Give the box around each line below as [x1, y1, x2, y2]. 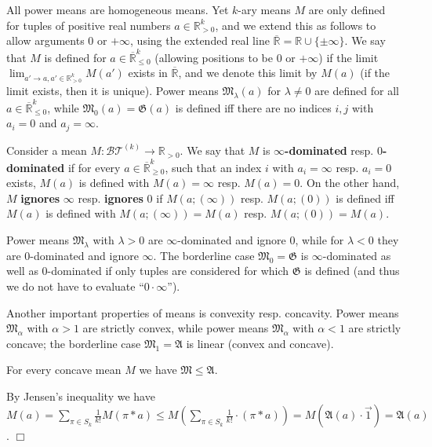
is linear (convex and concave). [186, 335, 334, 351]
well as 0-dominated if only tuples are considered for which [6, 262, 289, 279]
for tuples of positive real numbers [6, 16, 171, 33]
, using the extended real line [130, 32, 270, 49]
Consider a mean [6, 142, 87, 159]
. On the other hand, [299, 174, 400, 191]
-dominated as [322, 247, 391, 263]
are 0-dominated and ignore [6, 247, 139, 263]
